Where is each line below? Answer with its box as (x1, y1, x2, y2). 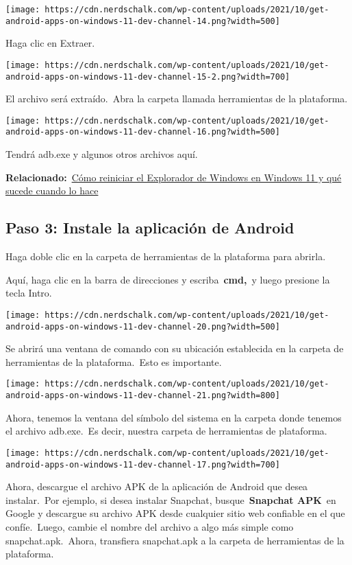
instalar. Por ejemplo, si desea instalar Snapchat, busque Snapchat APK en (5, 492, 336, 507)
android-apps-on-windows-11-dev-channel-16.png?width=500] (5, 127, 280, 137)
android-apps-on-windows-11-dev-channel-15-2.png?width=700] (5, 71, 290, 82)
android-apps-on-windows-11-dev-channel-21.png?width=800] (5, 391, 280, 401)
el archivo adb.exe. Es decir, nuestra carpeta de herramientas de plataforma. (5, 424, 327, 438)
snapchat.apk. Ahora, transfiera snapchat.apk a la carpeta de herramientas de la (5, 533, 344, 547)
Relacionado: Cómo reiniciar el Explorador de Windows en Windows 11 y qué (5, 170, 342, 184)
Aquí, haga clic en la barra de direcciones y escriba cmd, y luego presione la (5, 272, 330, 286)
